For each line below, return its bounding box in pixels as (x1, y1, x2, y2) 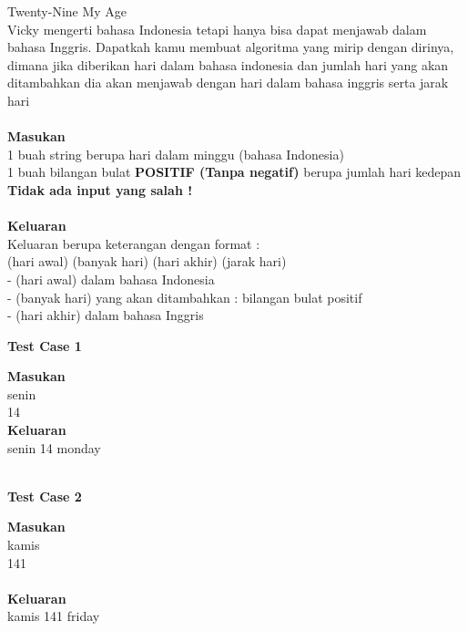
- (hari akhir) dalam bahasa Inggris (7, 305, 204, 325)
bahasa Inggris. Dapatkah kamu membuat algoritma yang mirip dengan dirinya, (7, 37, 454, 57)
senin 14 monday (7, 438, 101, 457)
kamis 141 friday (7, 606, 100, 626)
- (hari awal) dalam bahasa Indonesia (7, 269, 215, 288)
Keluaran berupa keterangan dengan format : (7, 233, 260, 253)
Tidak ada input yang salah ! (7, 180, 193, 199)
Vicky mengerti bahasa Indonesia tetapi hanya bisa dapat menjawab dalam (7, 19, 427, 38)
